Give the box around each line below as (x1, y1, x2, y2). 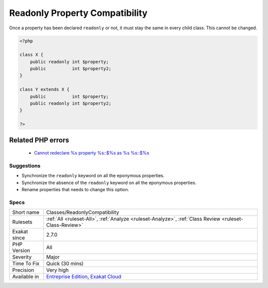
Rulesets (12, 218, 32, 225)
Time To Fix (12, 260, 40, 267)
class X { (19, 52, 44, 58)
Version (12, 247, 30, 254)
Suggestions (9, 162, 41, 169)
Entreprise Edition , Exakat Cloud (46, 273, 122, 280)
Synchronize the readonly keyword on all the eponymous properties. (21, 173, 165, 179)
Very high (46, 267, 69, 274)
